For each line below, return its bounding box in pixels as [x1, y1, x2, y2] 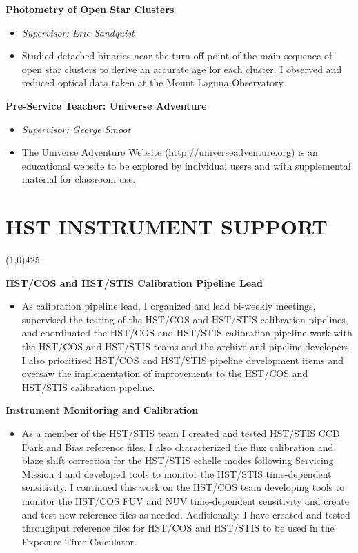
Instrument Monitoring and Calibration [6, 403, 199, 417]
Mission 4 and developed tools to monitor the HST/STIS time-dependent [21, 466, 332, 481]
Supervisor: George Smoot [21, 121, 131, 136]
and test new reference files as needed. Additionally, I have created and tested [21, 507, 350, 521]
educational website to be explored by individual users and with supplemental [21, 158, 351, 172]
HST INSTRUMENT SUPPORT [6, 212, 328, 241]
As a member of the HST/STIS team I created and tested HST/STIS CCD [21, 426, 340, 440]
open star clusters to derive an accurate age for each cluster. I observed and [21, 61, 342, 76]
